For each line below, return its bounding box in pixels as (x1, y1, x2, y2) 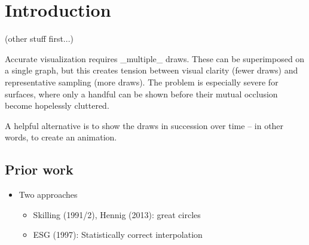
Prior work (5, 160, 74, 179)
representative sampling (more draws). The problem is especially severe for (5, 75, 279, 88)
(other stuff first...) (5, 32, 74, 45)
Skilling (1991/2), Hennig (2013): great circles (33, 208, 201, 220)
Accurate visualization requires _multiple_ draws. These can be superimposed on (5, 52, 305, 65)
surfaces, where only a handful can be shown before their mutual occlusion (5, 87, 278, 100)
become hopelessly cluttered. (5, 99, 109, 112)
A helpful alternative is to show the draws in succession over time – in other (5, 119, 284, 131)
